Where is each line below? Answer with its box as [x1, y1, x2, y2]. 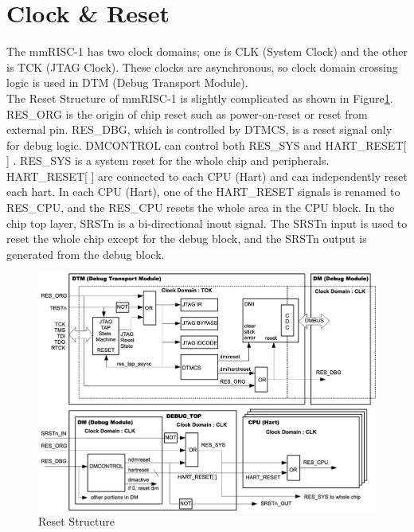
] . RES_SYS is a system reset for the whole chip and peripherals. [6, 152, 330, 169]
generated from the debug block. [6, 245, 165, 262]
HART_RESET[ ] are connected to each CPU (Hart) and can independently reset [6, 167, 408, 184]
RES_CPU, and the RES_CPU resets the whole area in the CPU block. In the [6, 199, 395, 216]
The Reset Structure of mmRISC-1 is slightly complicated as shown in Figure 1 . [6, 89, 393, 106]
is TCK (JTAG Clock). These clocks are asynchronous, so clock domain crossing [6, 58, 398, 75]
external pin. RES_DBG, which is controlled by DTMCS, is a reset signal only [6, 121, 393, 138]
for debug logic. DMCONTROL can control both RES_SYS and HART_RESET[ [6, 136, 407, 153]
